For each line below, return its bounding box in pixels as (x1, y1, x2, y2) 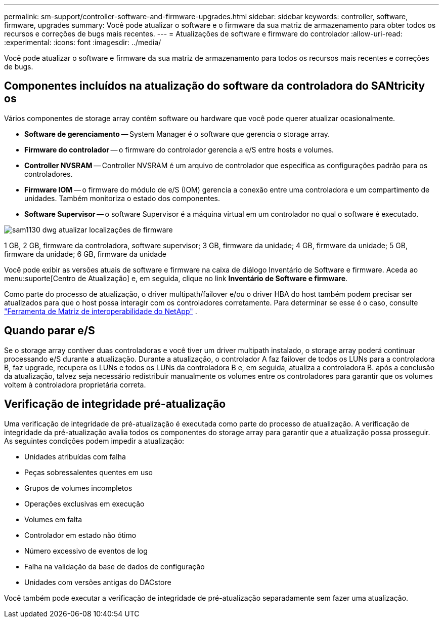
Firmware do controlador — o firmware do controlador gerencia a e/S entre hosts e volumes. (24, 145, 334, 154)
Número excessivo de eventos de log (24, 546, 148, 555)
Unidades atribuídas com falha (24, 452, 126, 461)
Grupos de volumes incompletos (24, 483, 132, 492)
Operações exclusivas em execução (24, 499, 145, 508)
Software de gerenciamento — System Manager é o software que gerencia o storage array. (24, 129, 330, 138)
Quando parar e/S (4, 324, 95, 337)
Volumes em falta (24, 515, 82, 524)
